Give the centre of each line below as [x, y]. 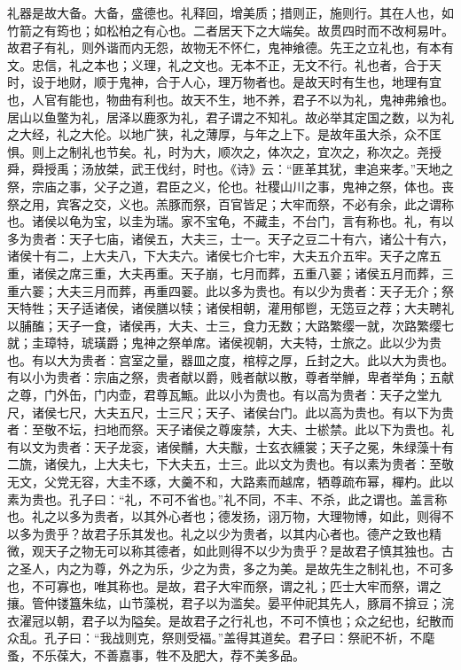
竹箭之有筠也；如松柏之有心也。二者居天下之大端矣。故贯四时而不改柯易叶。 [230, 30]
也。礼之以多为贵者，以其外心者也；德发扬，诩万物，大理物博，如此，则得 [224, 516]
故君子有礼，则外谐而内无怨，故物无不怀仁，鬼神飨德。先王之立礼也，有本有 [230, 47]
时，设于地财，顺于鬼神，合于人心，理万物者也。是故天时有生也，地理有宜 [224, 82]
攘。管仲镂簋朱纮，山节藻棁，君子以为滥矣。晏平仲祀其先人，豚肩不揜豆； [224, 603]
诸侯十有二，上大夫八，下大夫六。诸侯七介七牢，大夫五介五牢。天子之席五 [224, 256]
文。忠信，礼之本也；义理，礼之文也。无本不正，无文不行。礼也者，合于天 [224, 64]
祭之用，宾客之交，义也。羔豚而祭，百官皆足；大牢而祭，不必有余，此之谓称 [230, 203]
